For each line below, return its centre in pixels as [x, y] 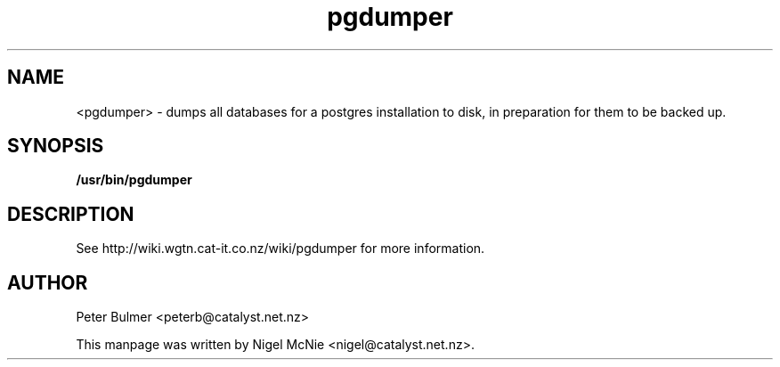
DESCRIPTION [71, 214]
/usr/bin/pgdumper [134, 180]
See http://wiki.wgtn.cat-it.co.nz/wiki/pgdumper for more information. [280, 249]
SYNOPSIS [56, 146]
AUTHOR [48, 282]
